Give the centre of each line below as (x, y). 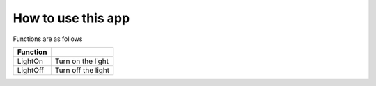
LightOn (30, 61)
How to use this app (71, 18)
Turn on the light (82, 61)
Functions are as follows (48, 39)
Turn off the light (82, 70)
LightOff (31, 70)
